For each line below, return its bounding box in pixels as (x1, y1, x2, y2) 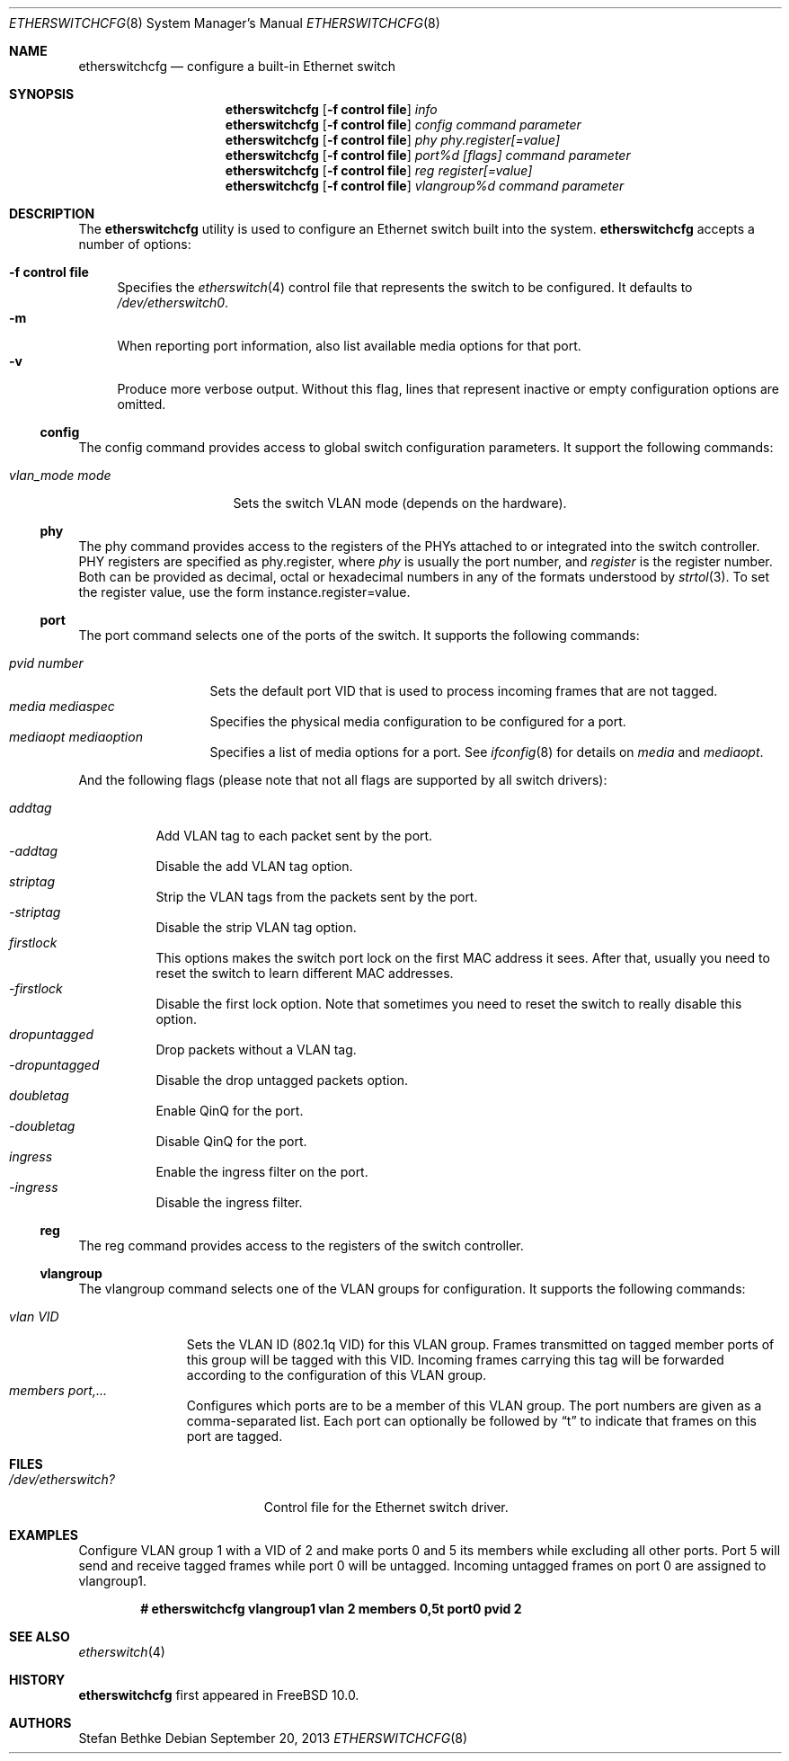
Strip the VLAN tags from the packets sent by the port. (155, 889, 478, 904)
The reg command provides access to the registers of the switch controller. (78, 1238, 524, 1253)
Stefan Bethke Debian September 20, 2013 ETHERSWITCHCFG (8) (78, 1730, 468, 1746)
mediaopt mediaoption (9, 729, 143, 744)
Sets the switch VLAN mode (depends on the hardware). (233, 495, 567, 511)
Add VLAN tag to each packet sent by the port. (155, 828, 433, 843)
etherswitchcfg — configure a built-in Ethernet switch (78, 58, 396, 74)
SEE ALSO (9, 1629, 70, 1644)
